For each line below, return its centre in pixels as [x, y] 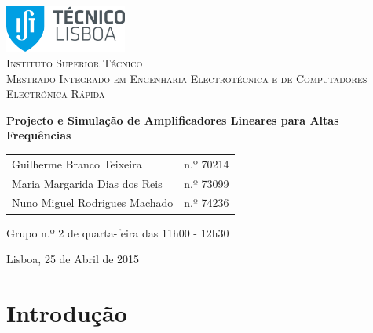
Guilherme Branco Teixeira [77, 163]
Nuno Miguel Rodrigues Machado [93, 203]
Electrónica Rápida [56, 94]
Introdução [67, 312]
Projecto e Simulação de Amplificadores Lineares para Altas [173, 119]
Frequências [39, 135]
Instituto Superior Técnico [75, 63]
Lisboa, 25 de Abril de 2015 [73, 259]
